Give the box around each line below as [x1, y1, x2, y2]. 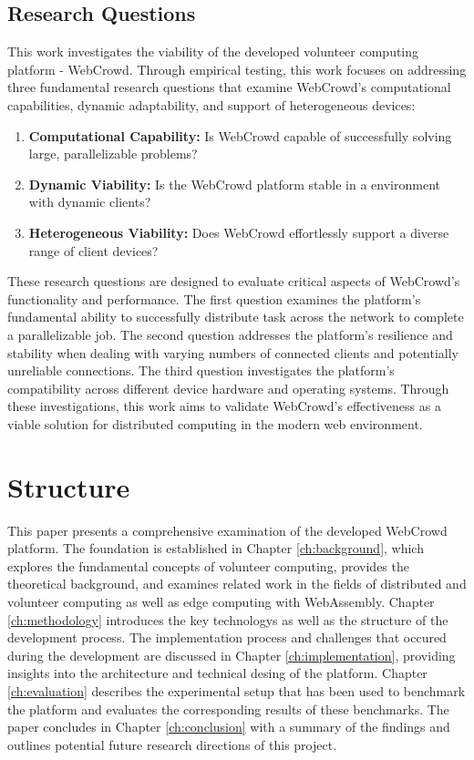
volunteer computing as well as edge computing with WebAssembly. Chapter [7, 591, 435, 611]
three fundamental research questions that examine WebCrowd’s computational [7, 77, 451, 97]
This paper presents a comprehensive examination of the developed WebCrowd [7, 520, 448, 539]
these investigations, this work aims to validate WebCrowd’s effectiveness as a [7, 396, 441, 416]
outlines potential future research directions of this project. [7, 734, 337, 754]
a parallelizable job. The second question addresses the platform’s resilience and [7, 324, 453, 344]
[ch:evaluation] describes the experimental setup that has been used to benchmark [7, 681, 466, 700]
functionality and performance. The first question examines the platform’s [7, 289, 421, 308]
